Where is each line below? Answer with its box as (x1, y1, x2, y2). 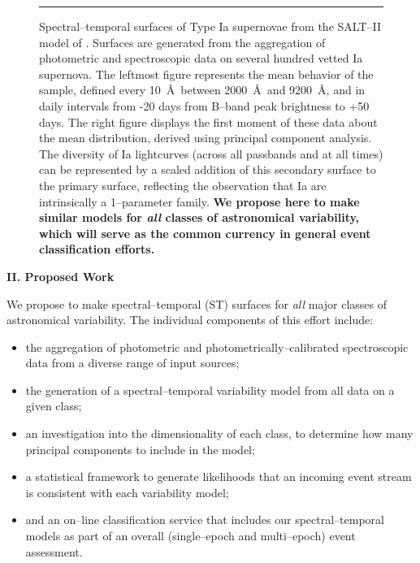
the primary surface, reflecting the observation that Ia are (39, 176, 327, 193)
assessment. (25, 543, 83, 560)
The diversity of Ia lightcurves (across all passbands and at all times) (39, 145, 383, 162)
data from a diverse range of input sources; (25, 354, 240, 371)
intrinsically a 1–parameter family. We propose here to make (39, 193, 360, 210)
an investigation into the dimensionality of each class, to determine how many (25, 425, 414, 442)
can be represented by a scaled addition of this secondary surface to (39, 161, 376, 178)
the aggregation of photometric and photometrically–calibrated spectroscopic (25, 338, 409, 355)
